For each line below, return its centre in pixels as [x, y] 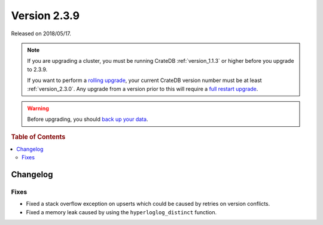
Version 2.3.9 [45, 16]
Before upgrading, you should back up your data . [88, 119]
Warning [38, 108]
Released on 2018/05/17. [41, 34]
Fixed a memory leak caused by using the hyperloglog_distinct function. [121, 212]
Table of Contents [38, 136]
